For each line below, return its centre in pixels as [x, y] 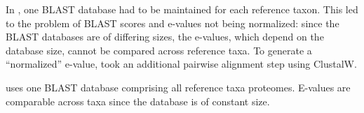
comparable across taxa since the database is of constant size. [138, 101]
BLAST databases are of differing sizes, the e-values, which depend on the [165, 37]
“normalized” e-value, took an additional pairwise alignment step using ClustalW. [181, 64]
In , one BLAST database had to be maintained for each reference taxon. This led [182, 9]
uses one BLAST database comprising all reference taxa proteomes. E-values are [178, 87]
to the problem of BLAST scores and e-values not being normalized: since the [173, 23]
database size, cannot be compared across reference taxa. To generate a [159, 50]
